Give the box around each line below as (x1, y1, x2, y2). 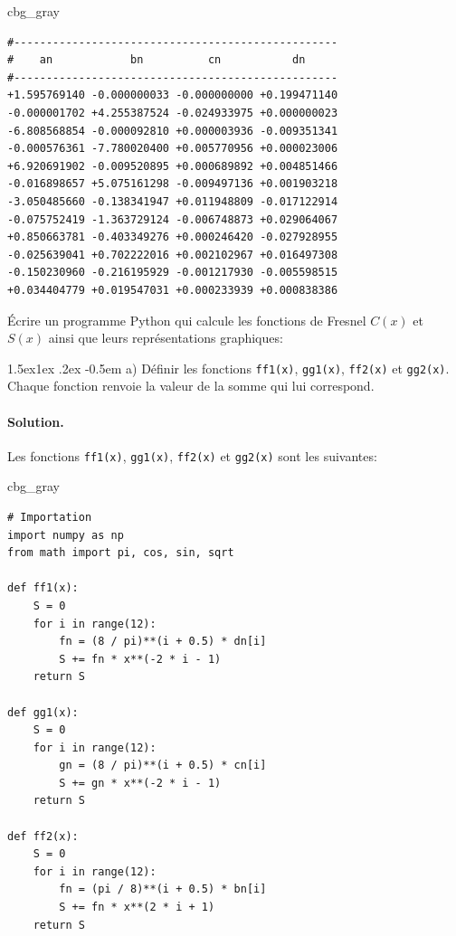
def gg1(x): (7, 705, 79, 719)
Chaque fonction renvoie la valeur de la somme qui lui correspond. (7, 376, 375, 395)
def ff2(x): (7, 829, 79, 843)
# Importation (7, 510, 92, 524)
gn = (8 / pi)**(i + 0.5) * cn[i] (59, 759, 267, 772)
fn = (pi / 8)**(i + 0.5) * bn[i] (59, 883, 267, 896)
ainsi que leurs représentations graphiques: (48, 328, 283, 347)
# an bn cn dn (7, 53, 306, 67)
